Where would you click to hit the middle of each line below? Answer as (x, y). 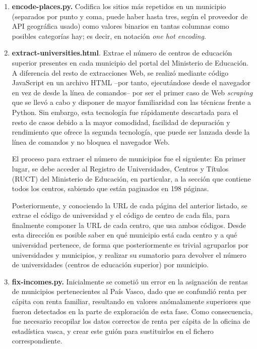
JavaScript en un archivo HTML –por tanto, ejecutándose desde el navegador (131, 82)
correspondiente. (37, 341)
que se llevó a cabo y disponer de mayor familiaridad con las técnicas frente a (131, 102)
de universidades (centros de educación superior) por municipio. (110, 265)
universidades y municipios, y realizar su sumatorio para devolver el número (129, 254)
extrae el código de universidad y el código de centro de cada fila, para (121, 215)
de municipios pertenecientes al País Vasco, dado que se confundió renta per (129, 291)
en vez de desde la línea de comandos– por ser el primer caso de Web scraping (132, 92)
